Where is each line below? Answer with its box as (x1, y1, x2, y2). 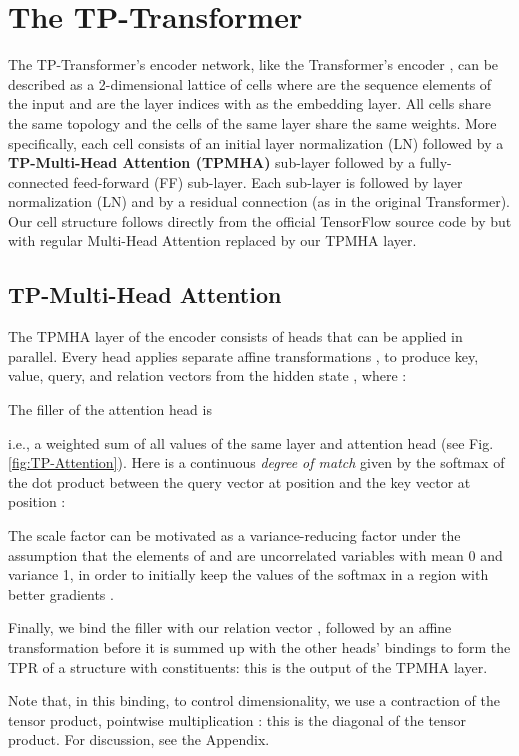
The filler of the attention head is (8, 399, 212, 420)
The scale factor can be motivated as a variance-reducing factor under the (8, 525, 461, 546)
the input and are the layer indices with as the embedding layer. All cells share (8, 93, 492, 114)
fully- (419, 152, 452, 173)
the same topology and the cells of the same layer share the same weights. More (8, 112, 497, 133)
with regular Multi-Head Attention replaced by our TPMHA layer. (8, 230, 417, 251)
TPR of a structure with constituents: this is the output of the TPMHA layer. (8, 656, 488, 677)
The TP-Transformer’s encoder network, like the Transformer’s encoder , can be (8, 54, 499, 75)
